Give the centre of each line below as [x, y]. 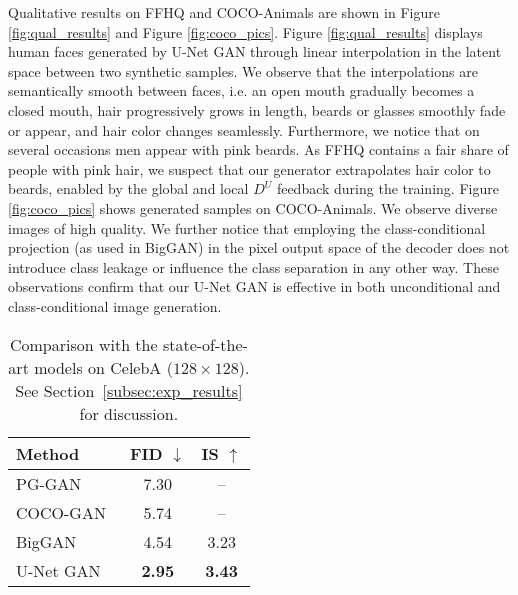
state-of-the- [205, 344]
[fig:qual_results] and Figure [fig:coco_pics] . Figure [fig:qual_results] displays [245, 31]
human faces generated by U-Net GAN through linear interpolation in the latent [255, 51]
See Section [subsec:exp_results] [129, 390]
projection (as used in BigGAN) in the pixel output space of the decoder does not [259, 247]
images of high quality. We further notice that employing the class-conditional [247, 227]
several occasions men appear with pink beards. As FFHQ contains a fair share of [258, 149]
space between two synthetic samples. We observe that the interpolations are [243, 70]
